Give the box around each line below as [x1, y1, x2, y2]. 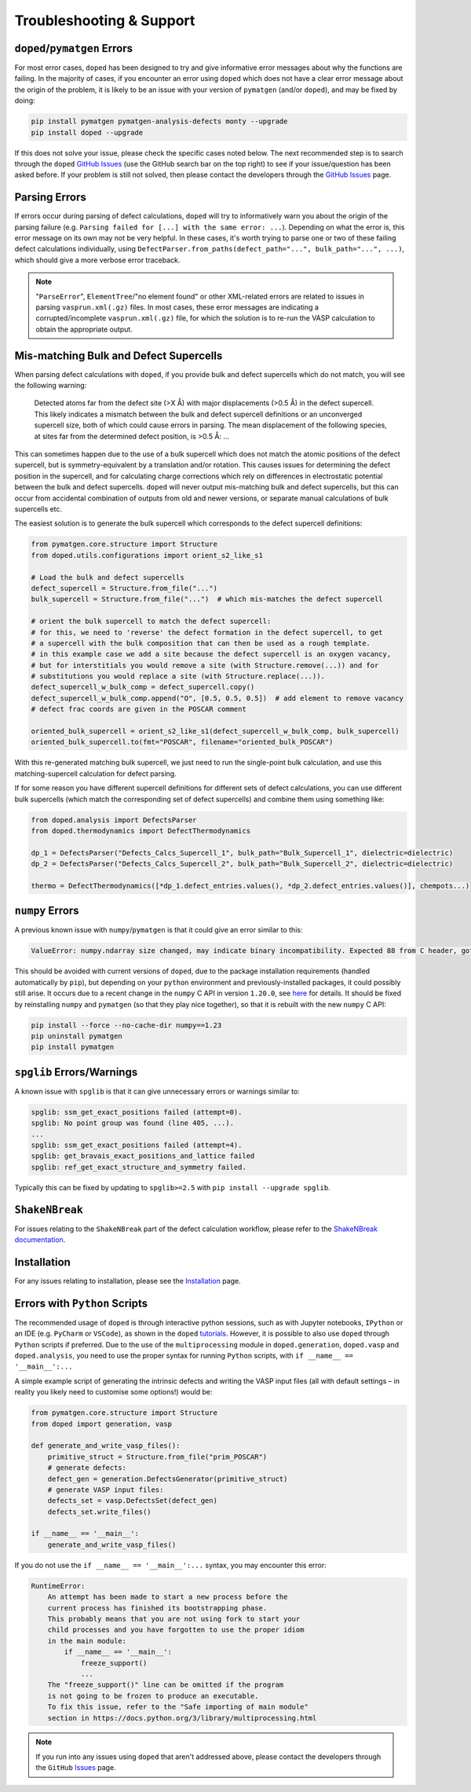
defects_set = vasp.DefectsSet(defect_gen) [47, 1497, 217, 1505]
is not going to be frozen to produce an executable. [47, 1691, 259, 1700]
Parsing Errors [14, 191, 86, 204]
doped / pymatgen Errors [14, 42, 133, 55]
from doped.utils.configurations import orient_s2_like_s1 [31, 551, 263, 559]
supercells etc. [14, 504, 63, 514]
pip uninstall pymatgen [31, 1032, 123, 1040]
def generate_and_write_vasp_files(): [31, 1442, 181, 1450]
